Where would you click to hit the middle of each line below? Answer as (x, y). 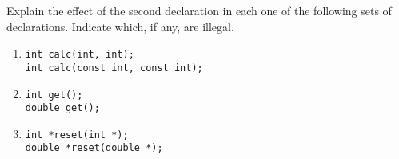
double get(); (62, 108)
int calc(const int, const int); (114, 68)
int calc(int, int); (80, 55)
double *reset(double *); (94, 148)
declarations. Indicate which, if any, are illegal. (120, 26)
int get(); (54, 95)
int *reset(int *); (77, 135)
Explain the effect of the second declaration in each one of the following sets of (199, 10)
